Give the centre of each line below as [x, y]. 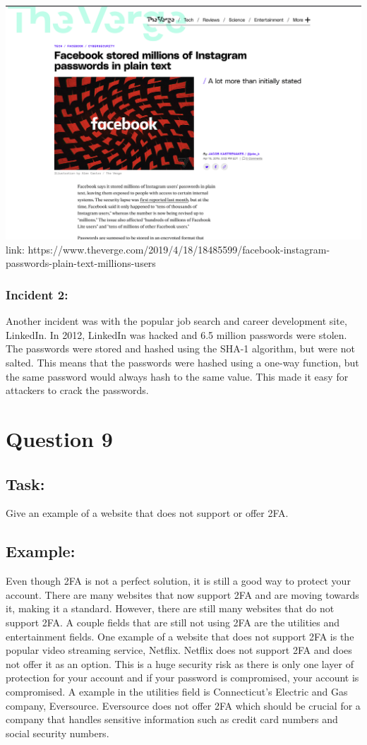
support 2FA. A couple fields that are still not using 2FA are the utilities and [173, 622]
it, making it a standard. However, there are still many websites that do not [170, 608]
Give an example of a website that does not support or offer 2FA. [147, 513]
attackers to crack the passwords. [77, 390]
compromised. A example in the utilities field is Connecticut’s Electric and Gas [177, 691]
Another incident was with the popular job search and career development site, [176, 321]
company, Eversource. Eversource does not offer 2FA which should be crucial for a [183, 705]
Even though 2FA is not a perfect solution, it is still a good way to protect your [178, 581]
